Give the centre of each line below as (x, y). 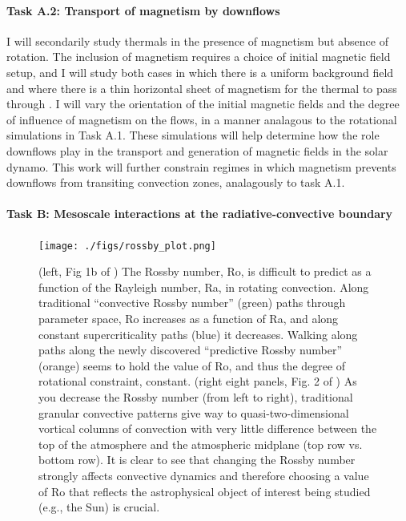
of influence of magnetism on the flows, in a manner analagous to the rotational (202, 119)
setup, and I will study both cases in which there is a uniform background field (200, 72)
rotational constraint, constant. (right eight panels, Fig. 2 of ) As (198, 381)
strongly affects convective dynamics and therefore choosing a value (204, 475)
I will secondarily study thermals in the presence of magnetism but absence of (197, 40)
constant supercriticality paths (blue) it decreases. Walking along (198, 334)
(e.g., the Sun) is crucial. (99, 507)
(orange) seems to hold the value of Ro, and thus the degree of (192, 365)
